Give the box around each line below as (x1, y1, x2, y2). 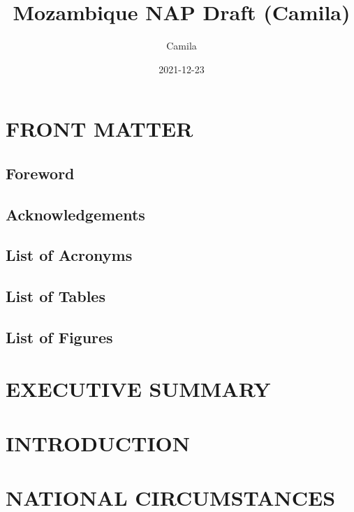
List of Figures (6, 326, 113, 348)
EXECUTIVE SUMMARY (6, 374, 271, 402)
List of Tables (6, 285, 105, 307)
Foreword (6, 162, 75, 183)
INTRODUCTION (6, 428, 191, 457)
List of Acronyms (6, 244, 133, 266)
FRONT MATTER (6, 114, 193, 143)
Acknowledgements (6, 203, 145, 225)
